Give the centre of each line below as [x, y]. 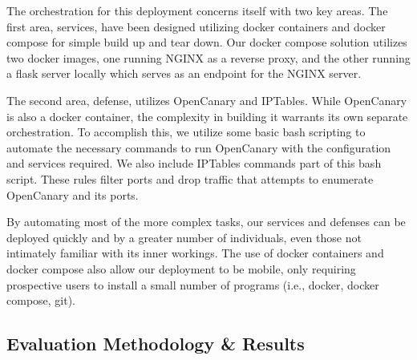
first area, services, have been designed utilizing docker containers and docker [196, 26]
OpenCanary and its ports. [73, 194]
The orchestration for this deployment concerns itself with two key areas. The [197, 10]
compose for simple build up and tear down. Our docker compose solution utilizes [207, 42]
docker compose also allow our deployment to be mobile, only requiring [181, 268]
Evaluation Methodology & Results [156, 344]
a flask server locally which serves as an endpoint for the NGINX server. [184, 73]
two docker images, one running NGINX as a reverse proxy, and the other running [208, 57]
